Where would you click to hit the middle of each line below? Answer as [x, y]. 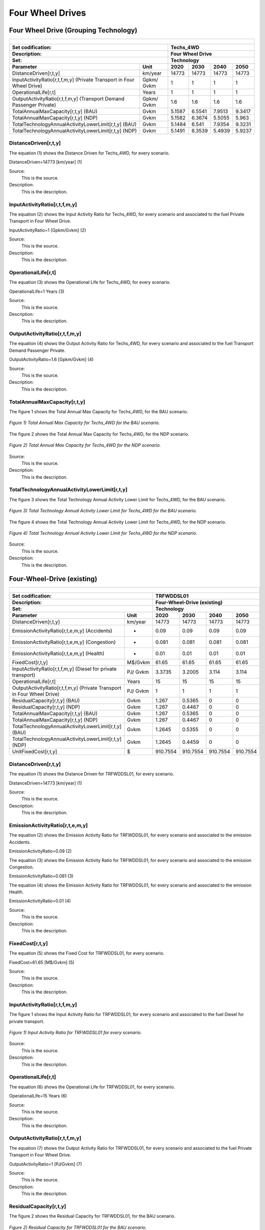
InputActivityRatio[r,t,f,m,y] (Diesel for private [65, 669]
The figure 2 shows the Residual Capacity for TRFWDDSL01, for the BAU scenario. [92, 1216]
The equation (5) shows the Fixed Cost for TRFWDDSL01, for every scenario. [87, 953]
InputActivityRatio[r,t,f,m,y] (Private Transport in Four [73, 80]
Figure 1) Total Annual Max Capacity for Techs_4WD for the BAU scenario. [84, 423]
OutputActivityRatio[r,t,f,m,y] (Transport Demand [68, 99]
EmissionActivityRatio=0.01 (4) [40, 901]
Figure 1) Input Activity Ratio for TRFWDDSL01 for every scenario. [75, 1033]
